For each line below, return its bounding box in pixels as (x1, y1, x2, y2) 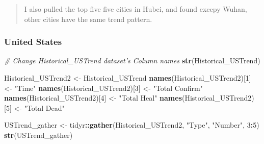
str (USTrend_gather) (4, 129, 73, 140)
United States (4, 35, 62, 48)
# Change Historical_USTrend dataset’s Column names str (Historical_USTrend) (4, 55, 260, 66)
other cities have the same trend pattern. (24, 13, 152, 24)
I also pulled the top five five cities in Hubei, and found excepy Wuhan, (24, 4, 247, 14)
